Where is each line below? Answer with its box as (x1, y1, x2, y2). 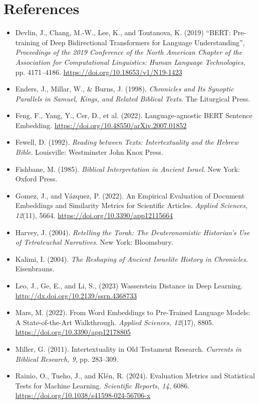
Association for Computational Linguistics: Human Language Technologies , (15, 56, 245, 67)
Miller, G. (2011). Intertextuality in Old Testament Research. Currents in (15, 343, 241, 354)
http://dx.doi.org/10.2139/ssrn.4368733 (15, 290, 137, 300)
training (15, 37, 40, 47)
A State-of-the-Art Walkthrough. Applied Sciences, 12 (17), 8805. (15, 317, 214, 327)
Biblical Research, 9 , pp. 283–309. (15, 353, 119, 364)
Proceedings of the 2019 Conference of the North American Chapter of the (15, 47, 242, 57)
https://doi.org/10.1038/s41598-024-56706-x (15, 390, 151, 400)
